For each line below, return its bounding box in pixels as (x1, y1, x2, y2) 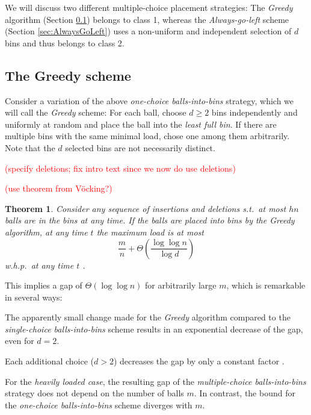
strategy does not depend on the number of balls (5, 387, 184, 399)
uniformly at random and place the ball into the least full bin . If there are (5, 117, 277, 130)
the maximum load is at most (96, 225, 204, 238)
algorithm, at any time (5, 225, 88, 238)
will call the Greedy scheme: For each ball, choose (5, 106, 186, 119)
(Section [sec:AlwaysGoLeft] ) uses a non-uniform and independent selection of (5, 25, 292, 37)
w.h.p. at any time (5, 258, 74, 271)
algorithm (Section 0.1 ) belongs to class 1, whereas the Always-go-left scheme (5, 13, 289, 25)
